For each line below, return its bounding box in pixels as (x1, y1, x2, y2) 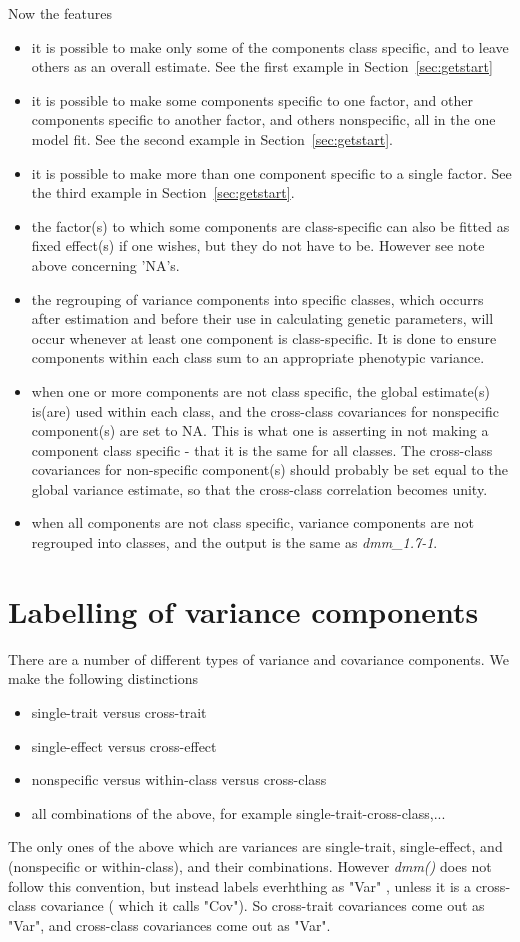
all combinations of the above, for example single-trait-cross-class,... (31, 802, 446, 823)
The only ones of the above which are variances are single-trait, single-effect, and (8, 836, 503, 857)
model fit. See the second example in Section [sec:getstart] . (31, 128, 393, 149)
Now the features (8, 3, 112, 23)
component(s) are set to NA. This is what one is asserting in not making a (31, 420, 489, 441)
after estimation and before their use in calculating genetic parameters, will (31, 308, 494, 329)
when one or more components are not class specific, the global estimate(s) (31, 380, 491, 401)
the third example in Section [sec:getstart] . (31, 182, 295, 203)
